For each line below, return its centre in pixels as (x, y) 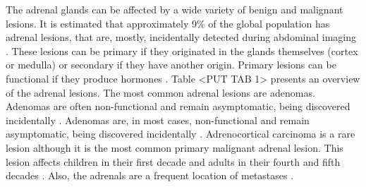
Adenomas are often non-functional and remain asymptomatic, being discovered (178, 106)
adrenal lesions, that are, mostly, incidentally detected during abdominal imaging (181, 37)
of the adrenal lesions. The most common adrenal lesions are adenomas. (160, 92)
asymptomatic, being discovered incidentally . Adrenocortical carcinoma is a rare (181, 134)
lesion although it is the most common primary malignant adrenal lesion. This (175, 147)
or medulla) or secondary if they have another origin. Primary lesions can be (171, 65)
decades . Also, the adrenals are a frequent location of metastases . (150, 175)
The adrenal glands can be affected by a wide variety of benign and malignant (175, 9)
